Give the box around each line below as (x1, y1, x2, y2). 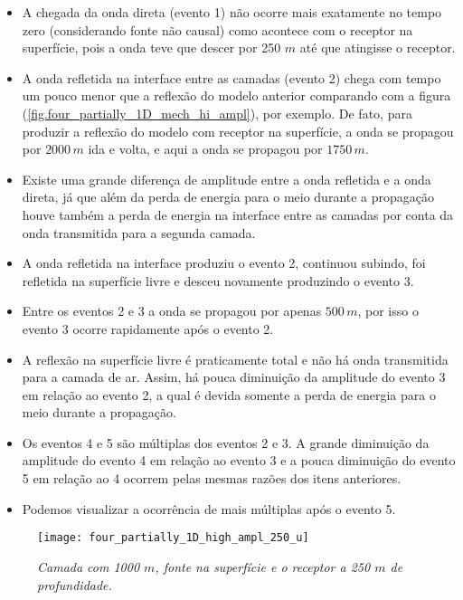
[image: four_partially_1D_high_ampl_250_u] (37, 531, 309, 545)
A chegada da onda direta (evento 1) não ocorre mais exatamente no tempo (22, 3, 442, 21)
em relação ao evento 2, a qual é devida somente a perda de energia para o (22, 385, 436, 404)
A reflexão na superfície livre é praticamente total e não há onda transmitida (22, 349, 449, 368)
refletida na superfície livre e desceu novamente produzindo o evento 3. (22, 271, 414, 290)
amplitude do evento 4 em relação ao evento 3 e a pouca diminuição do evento (22, 451, 456, 470)
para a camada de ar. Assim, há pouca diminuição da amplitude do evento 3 (22, 367, 446, 386)
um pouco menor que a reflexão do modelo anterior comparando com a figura (22, 86, 451, 105)
